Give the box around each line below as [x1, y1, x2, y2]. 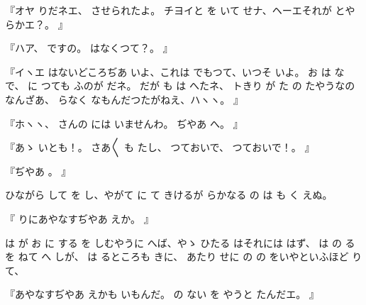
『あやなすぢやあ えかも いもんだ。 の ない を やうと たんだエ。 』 [5, 287, 319, 301]
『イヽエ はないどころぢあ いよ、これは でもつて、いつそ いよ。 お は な [5, 64, 345, 79]
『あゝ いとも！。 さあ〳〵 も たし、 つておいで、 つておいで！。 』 [5, 140, 315, 155]
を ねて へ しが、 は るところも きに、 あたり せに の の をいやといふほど [5, 249, 349, 264]
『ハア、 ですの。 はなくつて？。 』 [5, 40, 173, 55]
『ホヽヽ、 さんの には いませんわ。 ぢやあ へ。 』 [5, 116, 243, 131]
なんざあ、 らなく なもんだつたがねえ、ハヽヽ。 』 [5, 91, 243, 106]
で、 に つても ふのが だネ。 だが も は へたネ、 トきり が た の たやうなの [5, 78, 355, 93]
